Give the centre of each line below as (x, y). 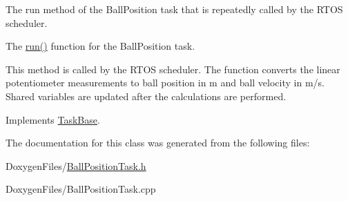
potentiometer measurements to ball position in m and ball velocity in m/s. (165, 83)
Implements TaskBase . (53, 119)
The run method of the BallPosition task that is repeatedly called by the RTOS (174, 9)
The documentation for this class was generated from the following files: (158, 143)
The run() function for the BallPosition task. (100, 46)
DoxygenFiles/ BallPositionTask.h (76, 165)
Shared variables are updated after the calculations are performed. (146, 96)
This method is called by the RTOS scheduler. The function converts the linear (173, 69)
